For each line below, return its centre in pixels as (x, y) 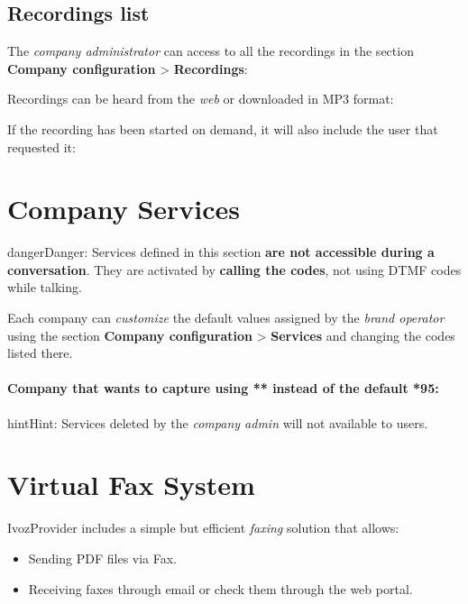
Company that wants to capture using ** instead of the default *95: (223, 388)
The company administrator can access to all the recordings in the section (211, 51)
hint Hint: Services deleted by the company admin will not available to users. (218, 422)
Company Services (124, 209)
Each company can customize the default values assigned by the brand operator (226, 318)
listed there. (40, 353)
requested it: (41, 146)
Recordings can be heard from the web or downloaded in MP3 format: (201, 99)
